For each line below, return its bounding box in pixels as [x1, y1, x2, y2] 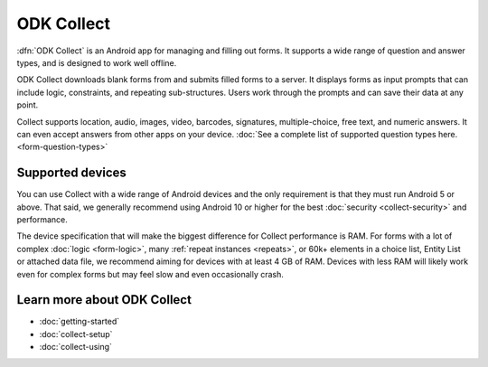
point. [16, 99, 39, 110]
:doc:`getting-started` [39, 316, 120, 327]
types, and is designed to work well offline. [16, 57, 177, 68]
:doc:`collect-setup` [39, 328, 113, 339]
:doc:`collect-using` [39, 342, 113, 353]
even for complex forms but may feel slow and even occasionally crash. [16, 268, 285, 279]
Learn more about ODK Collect [16, 292, 192, 307]
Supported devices [16, 165, 127, 181]
